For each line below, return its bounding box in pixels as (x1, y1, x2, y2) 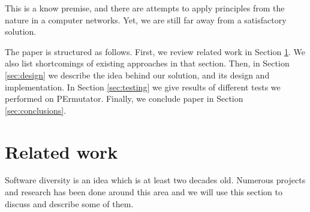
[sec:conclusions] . (5, 104, 67, 116)
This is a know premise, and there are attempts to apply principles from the (5, 2, 285, 14)
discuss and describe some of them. (5, 197, 134, 210)
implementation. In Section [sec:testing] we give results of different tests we (5, 80, 281, 93)
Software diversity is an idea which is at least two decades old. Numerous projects (5, 174, 306, 186)
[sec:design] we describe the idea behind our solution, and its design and (5, 68, 270, 81)
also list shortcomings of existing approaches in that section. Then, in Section (5, 57, 290, 69)
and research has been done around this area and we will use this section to (5, 186, 282, 198)
